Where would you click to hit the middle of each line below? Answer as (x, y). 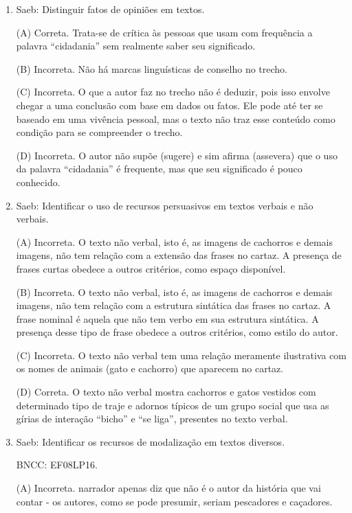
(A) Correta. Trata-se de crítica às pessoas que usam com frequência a (164, 32)
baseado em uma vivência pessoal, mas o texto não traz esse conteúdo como (176, 118)
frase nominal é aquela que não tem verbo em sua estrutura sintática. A (167, 318)
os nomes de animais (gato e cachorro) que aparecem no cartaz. (150, 368)
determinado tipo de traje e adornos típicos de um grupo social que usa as (173, 405)
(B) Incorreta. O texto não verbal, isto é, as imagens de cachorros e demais (174, 292)
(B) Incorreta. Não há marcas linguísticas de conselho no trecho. (152, 68)
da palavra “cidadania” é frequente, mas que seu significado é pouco (159, 169)
